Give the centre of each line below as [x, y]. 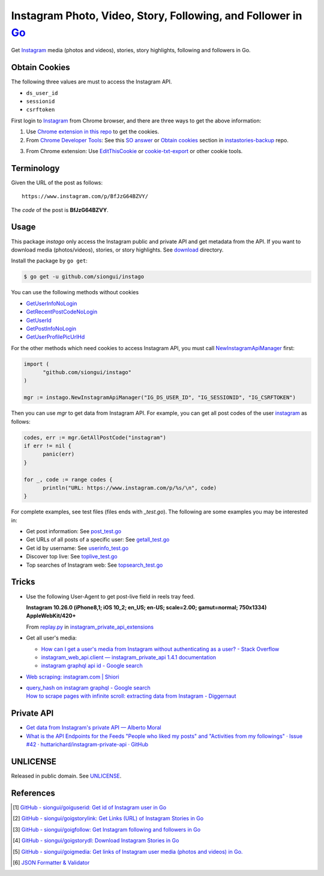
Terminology [35, 168]
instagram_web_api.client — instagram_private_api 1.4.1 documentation [128, 657]
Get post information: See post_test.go [74, 531]
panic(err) [59, 454]
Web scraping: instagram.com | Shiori [73, 677]
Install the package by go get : [49, 261]
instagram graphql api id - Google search [92, 666]
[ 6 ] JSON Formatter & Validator [51, 862]
